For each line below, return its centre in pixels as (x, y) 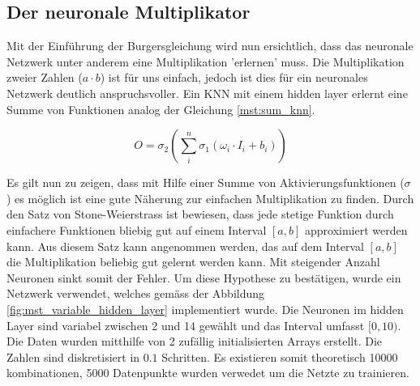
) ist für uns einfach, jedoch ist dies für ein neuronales (234, 77)
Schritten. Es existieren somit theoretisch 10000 (280, 356)
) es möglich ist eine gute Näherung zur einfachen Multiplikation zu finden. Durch (210, 198)
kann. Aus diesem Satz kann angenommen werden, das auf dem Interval (185, 246)
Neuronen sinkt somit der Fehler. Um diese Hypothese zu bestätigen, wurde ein (204, 277)
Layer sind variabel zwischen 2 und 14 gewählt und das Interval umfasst (186, 325)
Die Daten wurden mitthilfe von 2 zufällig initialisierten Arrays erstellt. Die (195, 341)
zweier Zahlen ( (45, 77)
